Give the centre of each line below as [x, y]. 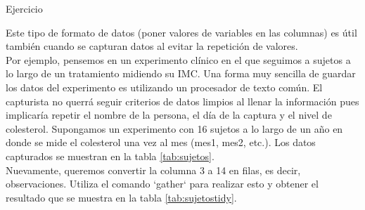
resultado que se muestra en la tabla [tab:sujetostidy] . [121, 197]
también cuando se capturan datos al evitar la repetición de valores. [152, 46]
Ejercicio [24, 8]
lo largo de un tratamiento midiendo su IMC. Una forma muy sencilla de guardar [181, 73]
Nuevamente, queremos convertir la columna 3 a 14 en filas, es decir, [153, 170]
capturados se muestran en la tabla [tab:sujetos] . [110, 156]
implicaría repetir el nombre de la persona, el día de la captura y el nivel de [169, 115]
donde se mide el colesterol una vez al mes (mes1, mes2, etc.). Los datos [161, 142]
